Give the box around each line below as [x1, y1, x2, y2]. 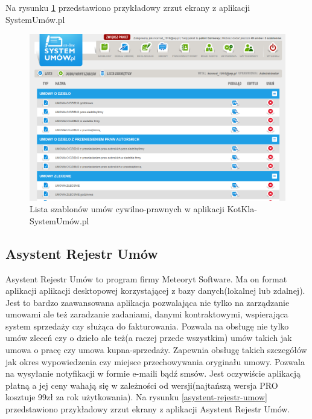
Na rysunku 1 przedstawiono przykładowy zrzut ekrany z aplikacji [5, 1, 250, 13]
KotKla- [227, 203, 257, 215]
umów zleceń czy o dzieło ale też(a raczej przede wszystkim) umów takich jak [5, 331, 292, 344]
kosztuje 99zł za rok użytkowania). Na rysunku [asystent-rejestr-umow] [5, 391, 267, 403]
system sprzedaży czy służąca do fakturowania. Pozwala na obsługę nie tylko [5, 319, 289, 332]
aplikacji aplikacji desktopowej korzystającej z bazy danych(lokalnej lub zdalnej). [5, 284, 305, 297]
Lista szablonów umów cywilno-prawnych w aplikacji [30, 203, 224, 215]
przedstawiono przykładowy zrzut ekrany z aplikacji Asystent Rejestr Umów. [5, 403, 290, 415]
